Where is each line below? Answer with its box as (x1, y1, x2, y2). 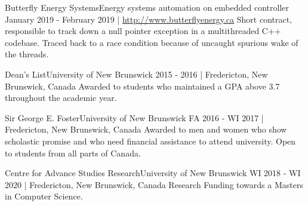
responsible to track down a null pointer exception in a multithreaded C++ (5, 24, 281, 37)
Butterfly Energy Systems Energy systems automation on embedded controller (5, 1, 289, 13)
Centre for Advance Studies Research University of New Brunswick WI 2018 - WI (5, 167, 301, 179)
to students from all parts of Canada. (5, 146, 141, 159)
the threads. (5, 48, 49, 60)
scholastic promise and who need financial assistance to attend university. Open (5, 134, 296, 147)
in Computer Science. (5, 190, 83, 202)
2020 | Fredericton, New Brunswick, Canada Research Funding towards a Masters (5, 178, 303, 190)
